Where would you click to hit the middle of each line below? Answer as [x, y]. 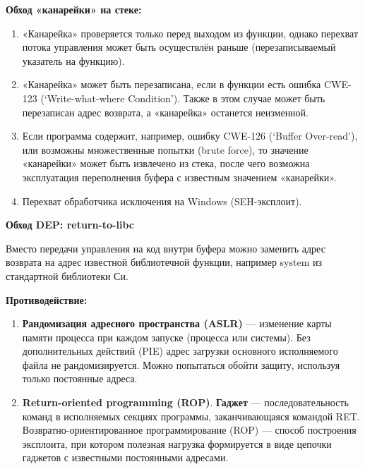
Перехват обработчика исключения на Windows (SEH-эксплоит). [162, 201]
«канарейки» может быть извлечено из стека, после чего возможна [166, 163]
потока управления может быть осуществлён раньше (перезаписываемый [179, 47]
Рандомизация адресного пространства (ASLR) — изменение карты [177, 323]
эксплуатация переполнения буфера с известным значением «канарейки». [179, 177]
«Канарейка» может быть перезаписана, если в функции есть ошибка [172, 84]
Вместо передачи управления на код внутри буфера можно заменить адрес [166, 248]
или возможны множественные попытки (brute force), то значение [165, 149]
